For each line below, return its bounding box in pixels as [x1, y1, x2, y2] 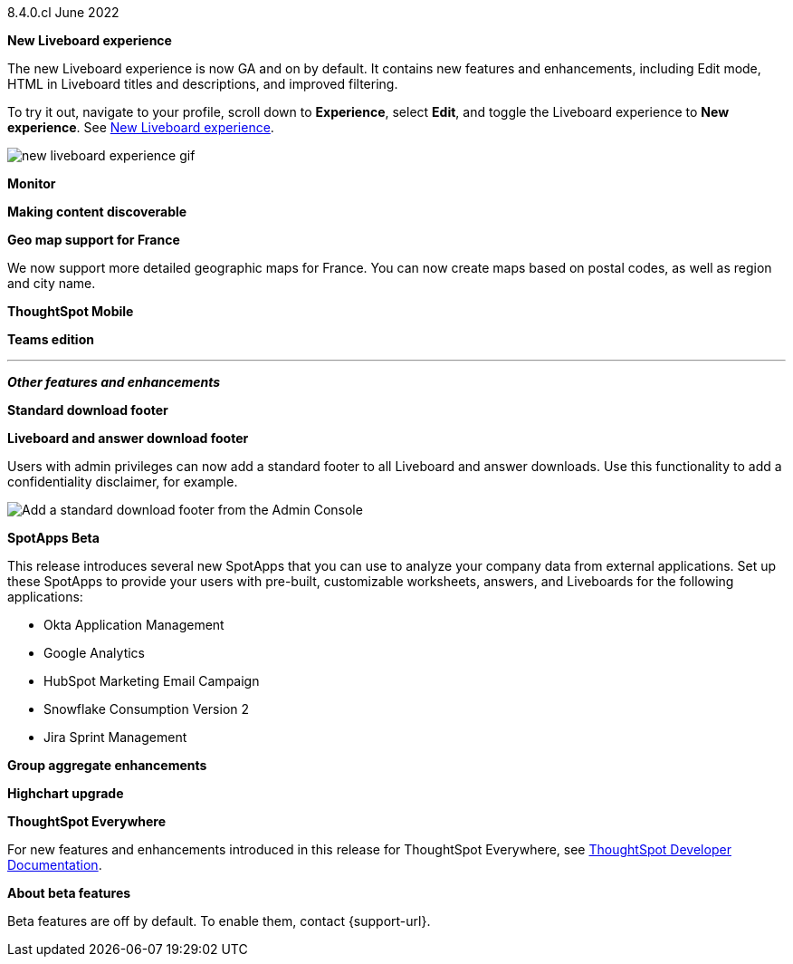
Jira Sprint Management [43, 729, 187, 745]
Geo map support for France [7, 232, 180, 247]
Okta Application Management [43, 617, 225, 632]
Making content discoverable [7, 204, 187, 219]
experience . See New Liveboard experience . [7, 120, 274, 135]
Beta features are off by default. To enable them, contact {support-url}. [7, 913, 431, 929]
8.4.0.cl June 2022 [7, 5, 119, 20]
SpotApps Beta [7, 530, 100, 545]
